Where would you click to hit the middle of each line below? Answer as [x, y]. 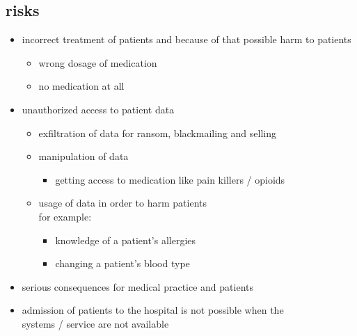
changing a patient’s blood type [122, 263]
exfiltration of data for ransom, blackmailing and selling [157, 133]
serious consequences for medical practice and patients [137, 286]
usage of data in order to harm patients [122, 203]
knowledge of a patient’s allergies [126, 240]
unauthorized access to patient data [98, 109]
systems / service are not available [95, 323]
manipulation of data [84, 156]
